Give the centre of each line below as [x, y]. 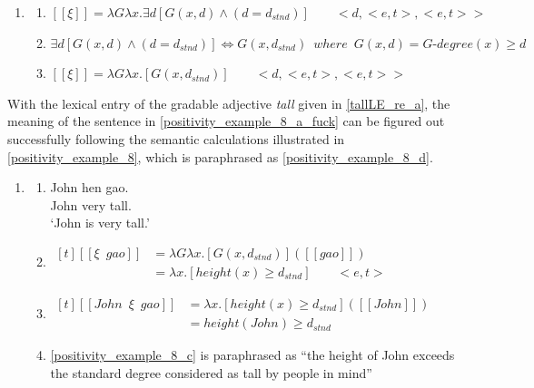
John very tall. [91, 204]
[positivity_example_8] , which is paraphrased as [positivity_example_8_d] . [220, 156]
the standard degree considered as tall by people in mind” [211, 372]
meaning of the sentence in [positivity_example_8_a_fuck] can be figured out [226, 121]
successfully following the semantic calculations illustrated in [176, 138]
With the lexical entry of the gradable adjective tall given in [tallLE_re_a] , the [229, 103]
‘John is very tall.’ [100, 223]
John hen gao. [89, 187]
